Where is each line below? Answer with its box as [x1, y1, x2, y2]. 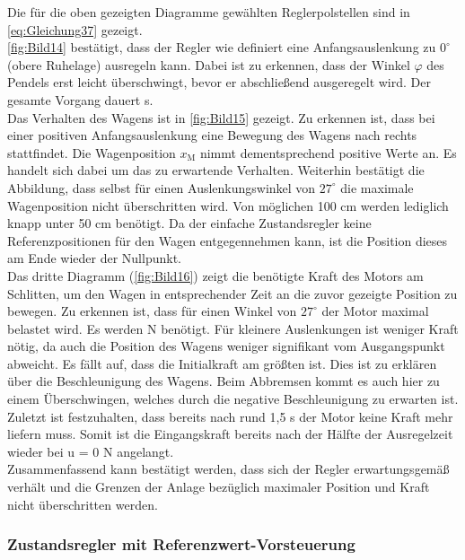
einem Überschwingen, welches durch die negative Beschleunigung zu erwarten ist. [7, 389, 459, 408]
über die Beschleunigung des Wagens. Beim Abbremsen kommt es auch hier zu [7, 372, 440, 390]
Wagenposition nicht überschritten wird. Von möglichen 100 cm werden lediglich [7, 196, 449, 214]
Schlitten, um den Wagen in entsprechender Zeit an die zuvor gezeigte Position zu [7, 284, 458, 302]
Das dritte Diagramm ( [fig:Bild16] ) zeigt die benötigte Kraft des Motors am [7, 266, 424, 284]
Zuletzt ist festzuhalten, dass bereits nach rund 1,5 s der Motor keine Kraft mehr [7, 407, 453, 425]
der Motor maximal [321, 302, 429, 320]
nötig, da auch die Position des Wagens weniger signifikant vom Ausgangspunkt [7, 337, 445, 355]
